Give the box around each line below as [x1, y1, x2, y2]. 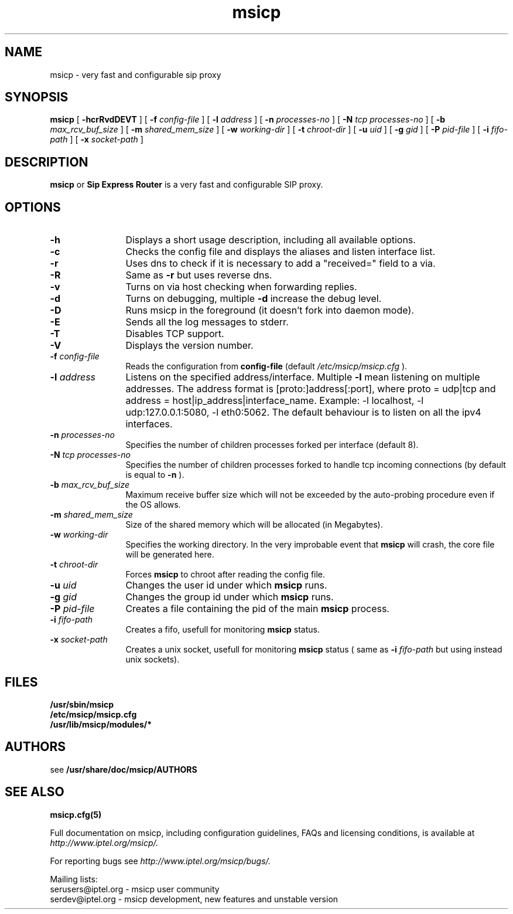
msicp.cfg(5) [50, 809, 102, 820]
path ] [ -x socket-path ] [50, 134, 143, 145]
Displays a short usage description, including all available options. [125, 234, 416, 246]
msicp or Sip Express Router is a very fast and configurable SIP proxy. [50, 179, 323, 190]
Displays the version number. [125, 339, 254, 352]
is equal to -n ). [125, 470, 184, 480]
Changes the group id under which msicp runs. [125, 591, 334, 603]
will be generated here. [125, 549, 214, 560]
